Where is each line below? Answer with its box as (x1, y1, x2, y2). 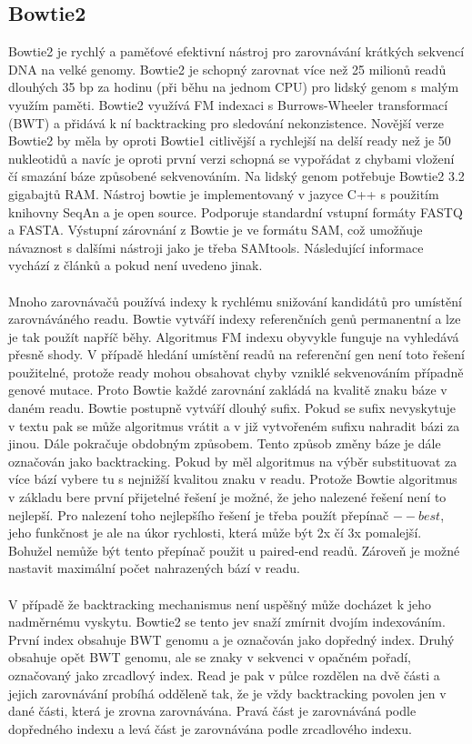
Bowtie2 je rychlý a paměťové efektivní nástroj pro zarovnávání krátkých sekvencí (8, 42, 465, 61)
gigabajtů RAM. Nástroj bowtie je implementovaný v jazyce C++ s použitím (8, 184, 439, 203)
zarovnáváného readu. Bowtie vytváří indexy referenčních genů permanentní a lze (8, 309, 461, 328)
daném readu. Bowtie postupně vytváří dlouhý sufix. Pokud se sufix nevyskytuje (8, 398, 457, 417)
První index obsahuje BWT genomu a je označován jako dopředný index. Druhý (8, 629, 455, 648)
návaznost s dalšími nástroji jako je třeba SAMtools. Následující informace (8, 237, 424, 256)
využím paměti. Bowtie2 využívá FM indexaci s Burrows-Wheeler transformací (8, 95, 448, 114)
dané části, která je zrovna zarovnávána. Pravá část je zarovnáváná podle (8, 701, 417, 720)
